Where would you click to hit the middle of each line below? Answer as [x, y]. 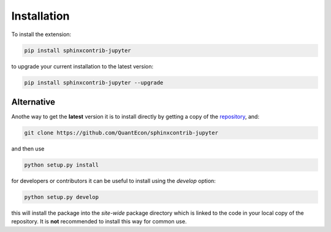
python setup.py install [62, 165]
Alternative [33, 102]
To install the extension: [41, 34]
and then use [28, 148]
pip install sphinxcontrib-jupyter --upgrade [94, 82]
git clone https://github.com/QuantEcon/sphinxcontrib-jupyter [121, 133]
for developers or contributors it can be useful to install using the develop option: [113, 181]
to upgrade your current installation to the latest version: [82, 66]
